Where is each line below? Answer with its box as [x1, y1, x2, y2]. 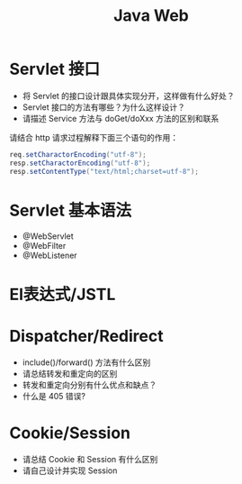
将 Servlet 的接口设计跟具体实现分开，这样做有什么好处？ [22, 90, 236, 101]
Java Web [113, 5, 189, 26]
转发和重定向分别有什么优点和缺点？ [22, 379, 157, 390]
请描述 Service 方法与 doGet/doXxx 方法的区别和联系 [22, 113, 220, 123]
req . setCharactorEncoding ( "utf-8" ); [9, 150, 147, 159]
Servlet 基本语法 [9, 200, 132, 221]
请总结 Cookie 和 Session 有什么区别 [22, 453, 158, 464]
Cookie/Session [9, 423, 131, 443]
